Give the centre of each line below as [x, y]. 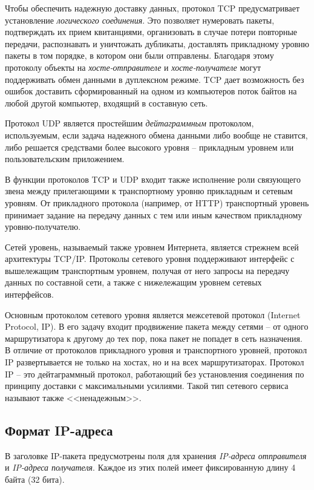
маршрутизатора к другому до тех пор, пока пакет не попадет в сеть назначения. [154, 338]
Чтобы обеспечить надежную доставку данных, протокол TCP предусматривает [152, 8]
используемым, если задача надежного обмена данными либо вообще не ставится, [156, 135]
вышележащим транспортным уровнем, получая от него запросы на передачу [147, 270]
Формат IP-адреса [59, 430]
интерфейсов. [29, 294]
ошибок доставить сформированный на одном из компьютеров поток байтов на [151, 91]
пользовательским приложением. [65, 159]
